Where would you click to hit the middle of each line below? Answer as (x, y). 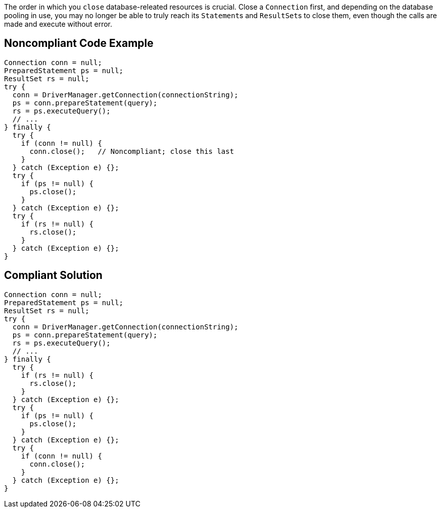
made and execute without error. (58, 24)
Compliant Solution (53, 275)
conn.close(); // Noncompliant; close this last (132, 151)
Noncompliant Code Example (79, 43)
